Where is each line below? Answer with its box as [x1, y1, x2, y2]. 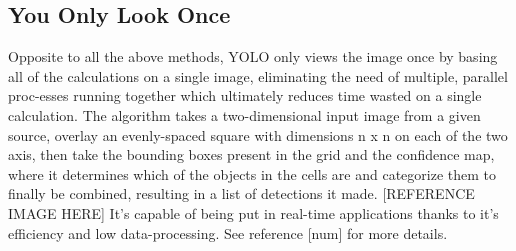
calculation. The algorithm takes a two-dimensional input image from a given [8, 104, 481, 125]
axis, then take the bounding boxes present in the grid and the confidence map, [8, 144, 495, 165]
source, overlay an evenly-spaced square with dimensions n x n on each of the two [8, 124, 508, 145]
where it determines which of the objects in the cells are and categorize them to [8, 163, 496, 184]
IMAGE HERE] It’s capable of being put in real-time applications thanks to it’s [8, 202, 499, 223]
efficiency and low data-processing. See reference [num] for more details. [8, 222, 448, 243]
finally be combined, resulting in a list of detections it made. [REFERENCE [8, 183, 475, 204]
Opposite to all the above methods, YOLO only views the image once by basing [8, 46, 498, 67]
